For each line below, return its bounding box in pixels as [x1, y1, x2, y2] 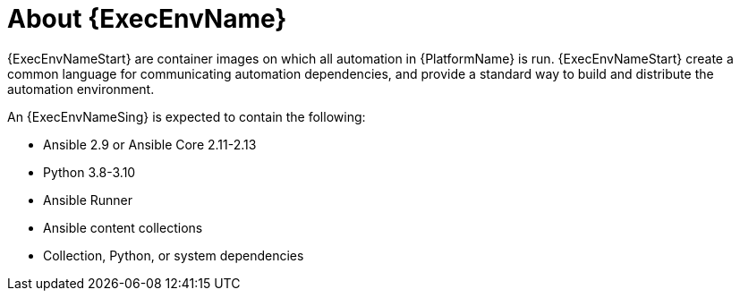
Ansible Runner [43, 192, 133, 208]
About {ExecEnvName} [7, 4, 287, 34]
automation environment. [7, 81, 155, 97]
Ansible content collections [43, 219, 203, 235]
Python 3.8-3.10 [43, 164, 136, 180]
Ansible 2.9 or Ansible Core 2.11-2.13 [43, 136, 257, 152]
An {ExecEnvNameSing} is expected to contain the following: [7, 108, 366, 124]
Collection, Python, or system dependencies [43, 247, 304, 263]
